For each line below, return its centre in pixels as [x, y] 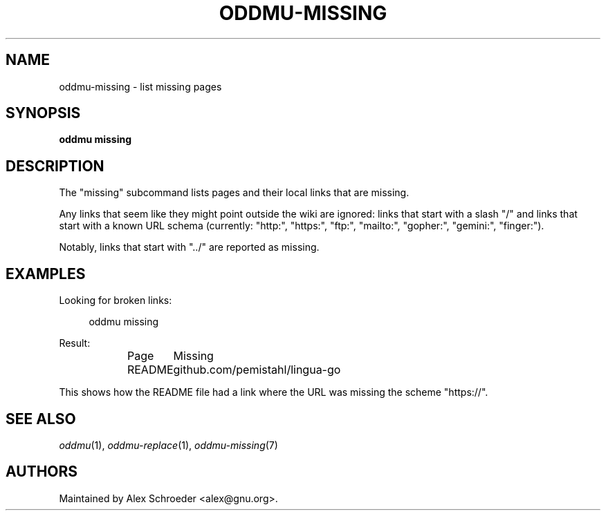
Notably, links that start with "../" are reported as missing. [189, 247]
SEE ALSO [41, 419]
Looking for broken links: [116, 300]
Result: [75, 343]
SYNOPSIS [43, 113]
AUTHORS [42, 472]
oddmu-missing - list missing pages [140, 86]
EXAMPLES [46, 274]
